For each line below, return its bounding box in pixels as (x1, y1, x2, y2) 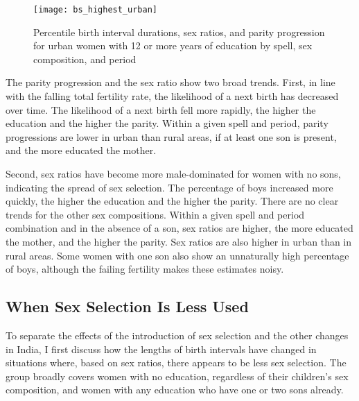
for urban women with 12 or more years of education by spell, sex (33, 38, 313, 53)
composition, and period (33, 51, 137, 66)
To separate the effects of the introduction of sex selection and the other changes (6, 327, 349, 342)
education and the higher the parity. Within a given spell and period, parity (6, 116, 329, 130)
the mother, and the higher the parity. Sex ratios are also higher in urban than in (6, 234, 352, 248)
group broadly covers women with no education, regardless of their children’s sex (6, 368, 349, 383)
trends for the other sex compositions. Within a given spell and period (6, 207, 305, 221)
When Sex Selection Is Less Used (6, 296, 249, 317)
